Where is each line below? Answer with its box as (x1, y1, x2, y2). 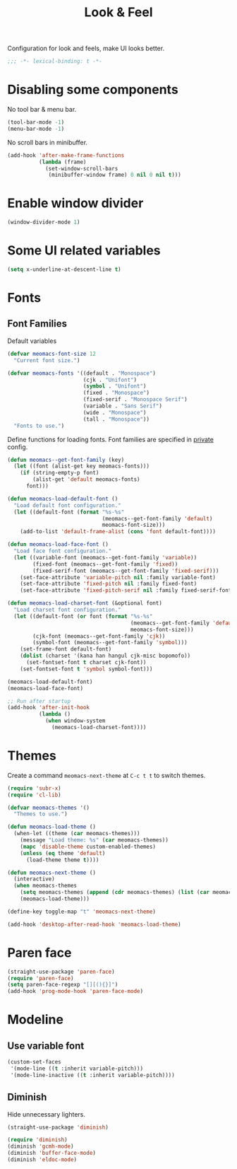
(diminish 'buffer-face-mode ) (7, 1150, 97, 1157)
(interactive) (13, 876, 55, 883)
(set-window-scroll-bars (44, 165, 119, 172)
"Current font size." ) (13, 356, 80, 364)
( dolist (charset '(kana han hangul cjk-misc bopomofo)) (20, 652, 191, 660)
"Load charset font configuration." (13, 606, 121, 613)
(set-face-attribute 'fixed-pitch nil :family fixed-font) (20, 581, 197, 588)
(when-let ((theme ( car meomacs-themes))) (13, 830, 140, 837)
